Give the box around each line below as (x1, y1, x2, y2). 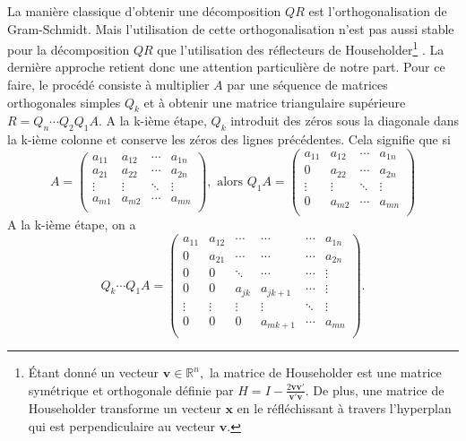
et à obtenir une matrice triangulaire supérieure (143, 92, 406, 111)
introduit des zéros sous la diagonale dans (230, 111, 459, 130)
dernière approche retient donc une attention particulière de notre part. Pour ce (7, 57, 445, 76)
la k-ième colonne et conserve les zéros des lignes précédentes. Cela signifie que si (7, 130, 451, 149)
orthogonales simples (7, 92, 121, 111)
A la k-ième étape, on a (7, 215, 136, 234)
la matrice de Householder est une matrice (209, 363, 442, 382)
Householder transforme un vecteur (28, 399, 221, 417)
